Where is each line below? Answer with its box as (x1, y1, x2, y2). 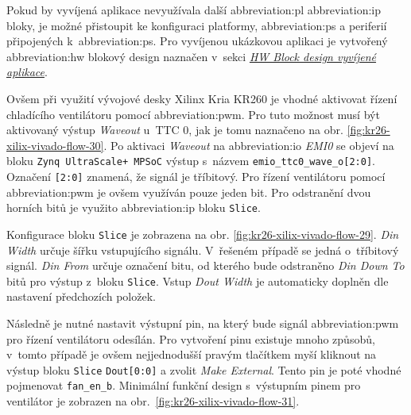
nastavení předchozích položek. (6, 288, 156, 305)
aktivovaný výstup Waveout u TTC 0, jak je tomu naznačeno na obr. (6, 121, 343, 138)
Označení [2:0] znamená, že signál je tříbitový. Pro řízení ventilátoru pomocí (6, 168, 386, 184)
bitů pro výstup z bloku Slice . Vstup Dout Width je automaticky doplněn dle (6, 272, 389, 289)
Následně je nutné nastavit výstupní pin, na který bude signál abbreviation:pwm (6, 315, 399, 331)
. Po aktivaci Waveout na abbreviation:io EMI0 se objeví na (103, 136, 394, 153)
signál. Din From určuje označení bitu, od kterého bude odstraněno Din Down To (6, 257, 405, 274)
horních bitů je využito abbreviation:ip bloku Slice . (6, 199, 261, 216)
